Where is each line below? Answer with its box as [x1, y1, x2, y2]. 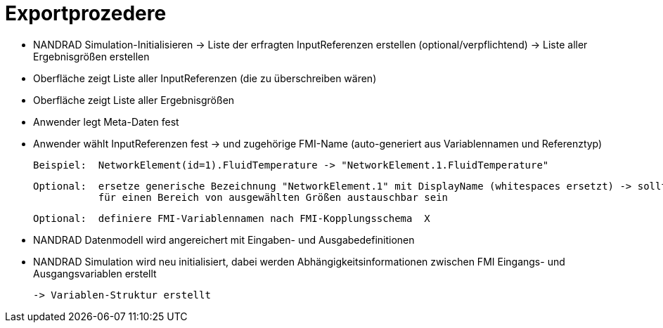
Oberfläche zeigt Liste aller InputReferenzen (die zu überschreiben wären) [33, 72, 377, 84]
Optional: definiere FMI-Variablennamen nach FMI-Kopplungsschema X [33, 212, 430, 224]
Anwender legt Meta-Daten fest [33, 115, 179, 128]
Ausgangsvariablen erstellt [33, 267, 157, 280]
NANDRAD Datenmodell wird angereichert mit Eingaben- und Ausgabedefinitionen [33, 233, 415, 246]
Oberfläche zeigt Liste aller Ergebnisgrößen [33, 93, 235, 106]
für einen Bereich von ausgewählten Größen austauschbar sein [98, 191, 449, 203]
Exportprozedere [5, 1, 167, 25]
